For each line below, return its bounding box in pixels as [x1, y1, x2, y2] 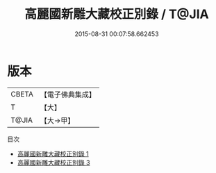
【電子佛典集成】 [40, 90, 96, 99]
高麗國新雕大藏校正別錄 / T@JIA [24, 6, 210, 22]
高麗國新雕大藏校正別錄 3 [17, 158, 90, 167]
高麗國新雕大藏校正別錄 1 [17, 149, 89, 158]
